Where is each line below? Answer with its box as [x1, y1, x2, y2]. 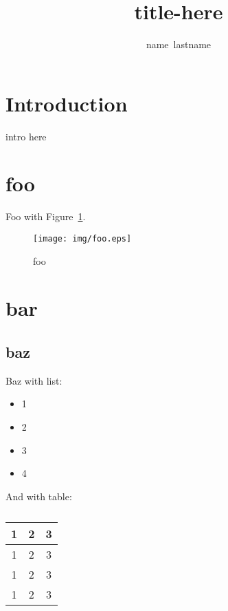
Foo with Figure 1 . [5, 209, 86, 224]
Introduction [5, 89, 128, 117]
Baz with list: [5, 373, 62, 387]
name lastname [146, 37, 212, 52]
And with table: [5, 489, 72, 503]
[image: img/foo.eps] [33, 233, 132, 244]
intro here [5, 129, 47, 143]
